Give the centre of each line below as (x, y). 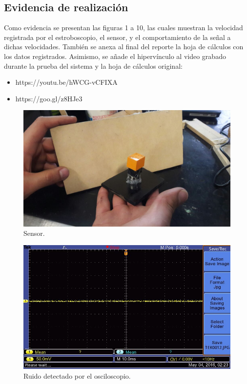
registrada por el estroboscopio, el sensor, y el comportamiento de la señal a (117, 37)
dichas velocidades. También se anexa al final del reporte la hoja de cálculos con (124, 47)
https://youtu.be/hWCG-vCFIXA (66, 82)
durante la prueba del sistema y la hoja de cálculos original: (93, 66)
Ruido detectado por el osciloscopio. (77, 376)
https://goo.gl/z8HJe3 (49, 98)
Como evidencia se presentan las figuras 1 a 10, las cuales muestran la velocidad (123, 28)
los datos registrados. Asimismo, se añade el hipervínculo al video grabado (115, 56)
